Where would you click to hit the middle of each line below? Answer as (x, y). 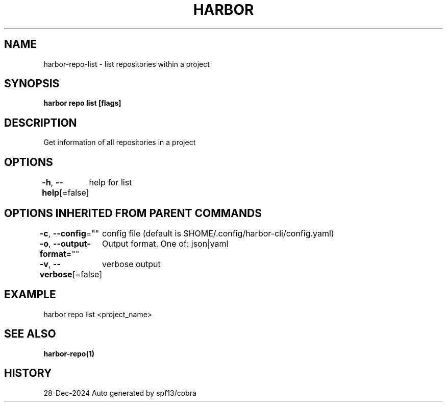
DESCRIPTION (41, 123)
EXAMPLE (30, 295)
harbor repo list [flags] (82, 103)
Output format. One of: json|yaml (165, 243)
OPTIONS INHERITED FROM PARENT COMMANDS (133, 213)
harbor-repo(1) (69, 353)
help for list (110, 183)
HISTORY (28, 373)
